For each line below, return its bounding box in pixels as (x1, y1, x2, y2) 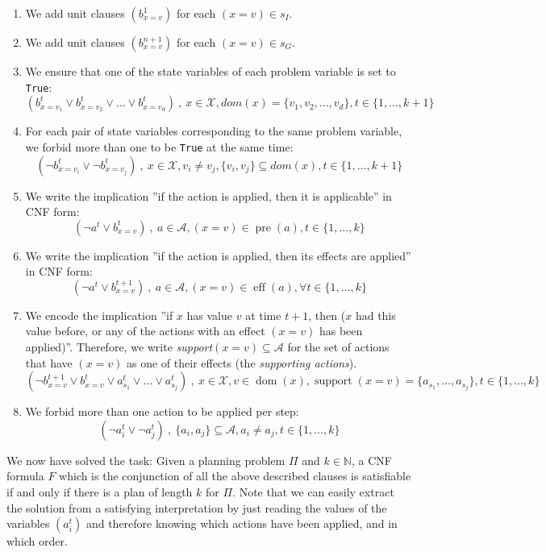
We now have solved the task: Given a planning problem (6, 451, 286, 468)
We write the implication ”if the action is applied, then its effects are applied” (25, 247, 411, 264)
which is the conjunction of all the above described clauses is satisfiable (59, 467, 411, 484)
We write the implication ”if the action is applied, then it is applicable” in (25, 187, 392, 204)
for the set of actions (287, 338, 390, 355)
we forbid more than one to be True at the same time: (25, 138, 294, 155)
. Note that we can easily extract (232, 484, 394, 500)
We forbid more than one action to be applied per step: (25, 403, 299, 420)
